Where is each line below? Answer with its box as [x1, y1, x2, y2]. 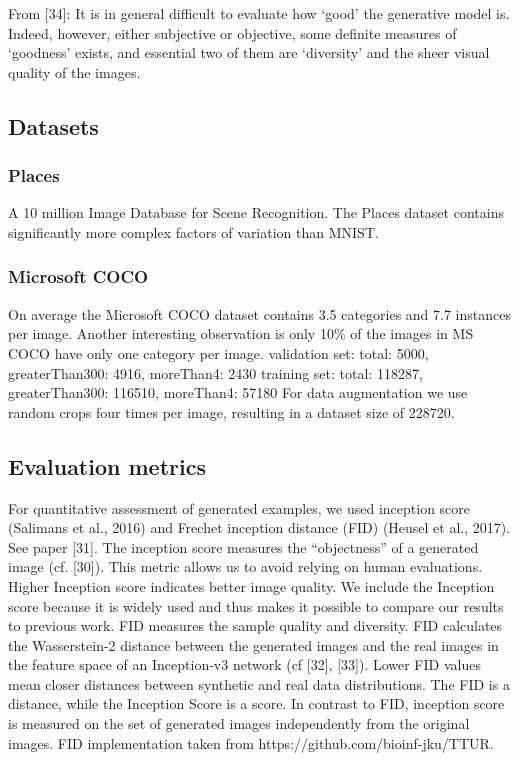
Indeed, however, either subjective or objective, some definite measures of [8, 22, 457, 43]
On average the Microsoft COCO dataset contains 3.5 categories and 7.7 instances [8, 303, 511, 324]
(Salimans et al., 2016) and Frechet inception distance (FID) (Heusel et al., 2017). [8, 517, 511, 538]
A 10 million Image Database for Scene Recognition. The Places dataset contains [8, 202, 504, 223]
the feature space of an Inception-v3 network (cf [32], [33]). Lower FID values [8, 654, 481, 675]
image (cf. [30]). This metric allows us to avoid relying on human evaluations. [8, 556, 483, 577]
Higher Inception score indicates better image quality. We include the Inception [8, 575, 495, 596]
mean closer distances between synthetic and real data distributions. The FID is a [8, 673, 510, 694]
